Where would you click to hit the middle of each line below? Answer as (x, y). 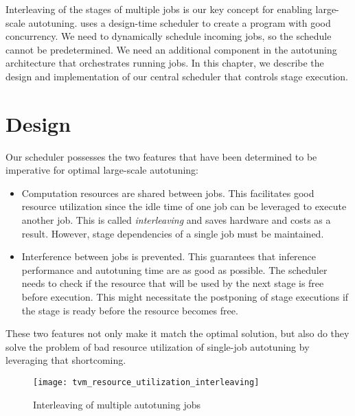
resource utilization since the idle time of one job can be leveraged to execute (184, 206)
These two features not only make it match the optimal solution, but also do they (177, 333)
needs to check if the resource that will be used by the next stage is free (173, 283)
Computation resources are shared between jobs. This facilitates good (168, 193)
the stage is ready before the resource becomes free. (130, 310)
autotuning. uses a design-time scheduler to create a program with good (180, 22)
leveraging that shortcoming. (66, 360)
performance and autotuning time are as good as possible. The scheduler (174, 269)
